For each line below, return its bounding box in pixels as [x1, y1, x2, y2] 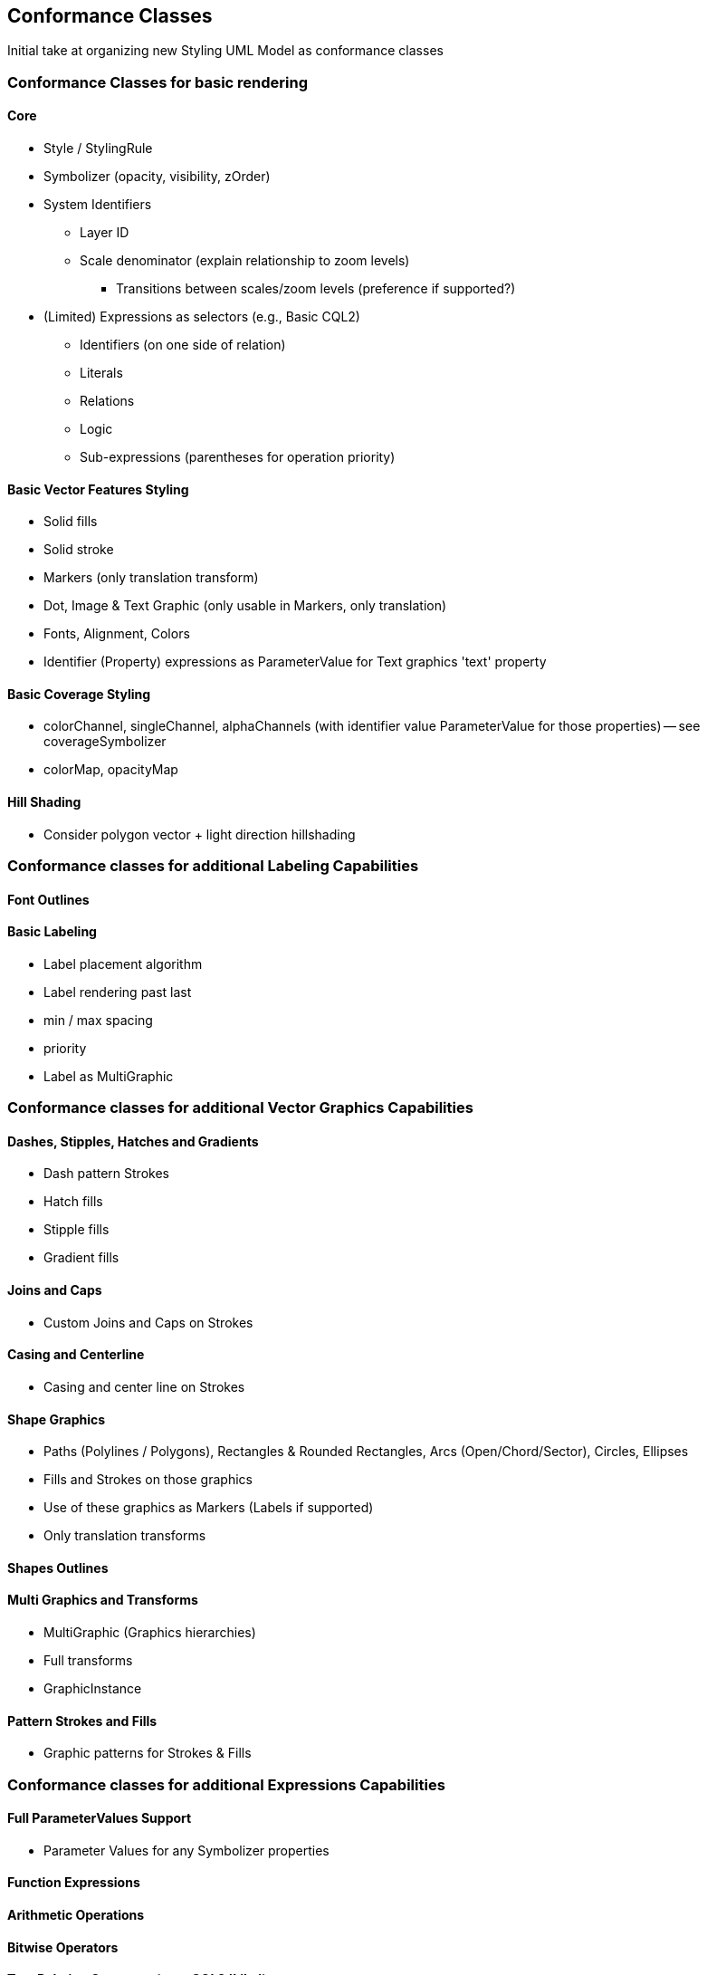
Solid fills [43, 513, 98, 530]
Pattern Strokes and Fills [7, 1712, 158, 1729]
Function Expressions [7, 1874, 140, 1891]
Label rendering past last [43, 983, 192, 1000]
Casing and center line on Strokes [43, 1378, 245, 1395]
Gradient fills [43, 1250, 119, 1266]
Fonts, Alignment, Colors [43, 626, 190, 642]
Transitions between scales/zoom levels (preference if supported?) [116, 281, 516, 297]
